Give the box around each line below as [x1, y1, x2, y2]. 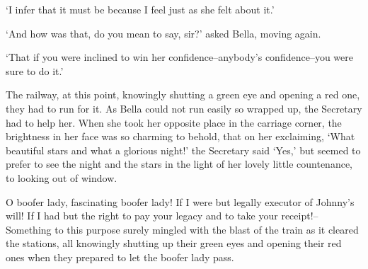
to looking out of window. [6, 170, 117, 185]
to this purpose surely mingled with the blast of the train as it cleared [54, 222, 359, 236]
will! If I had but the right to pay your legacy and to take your [6, 208, 278, 223]
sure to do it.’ [6, 63, 64, 78]
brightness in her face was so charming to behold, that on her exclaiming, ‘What [6, 129, 355, 144]
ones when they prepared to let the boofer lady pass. [6, 249, 234, 264]
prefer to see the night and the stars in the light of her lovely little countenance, [6, 156, 352, 171]
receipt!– [281, 208, 318, 223]
